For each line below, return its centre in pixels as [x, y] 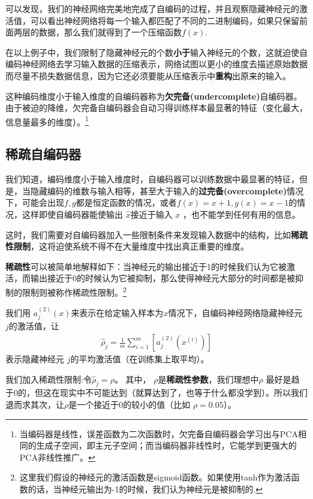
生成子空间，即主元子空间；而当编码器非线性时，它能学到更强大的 [166, 445]
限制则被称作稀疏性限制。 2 [74, 291]
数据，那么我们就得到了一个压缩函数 [110, 32]
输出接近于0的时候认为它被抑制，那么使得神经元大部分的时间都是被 [162, 278]
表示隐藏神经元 [35, 359]
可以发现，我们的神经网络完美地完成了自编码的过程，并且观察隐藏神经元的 [152, 8]
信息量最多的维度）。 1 [47, 121]
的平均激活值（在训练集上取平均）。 [140, 359]
